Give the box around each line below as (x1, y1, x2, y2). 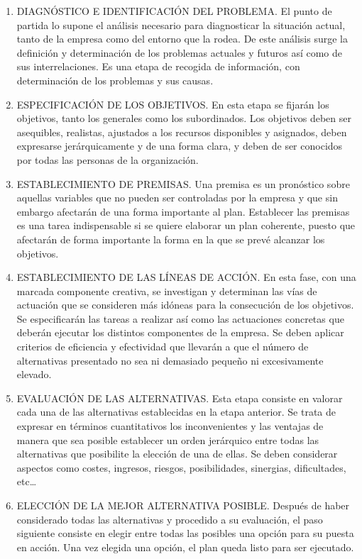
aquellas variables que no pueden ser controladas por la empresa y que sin (16, 190, 338, 205)
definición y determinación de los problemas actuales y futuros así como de (16, 45, 343, 60)
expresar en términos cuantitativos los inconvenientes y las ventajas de (16, 419, 324, 433)
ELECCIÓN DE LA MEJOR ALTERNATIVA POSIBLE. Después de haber (16, 498, 350, 512)
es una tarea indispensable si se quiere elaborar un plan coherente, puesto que (16, 218, 356, 233)
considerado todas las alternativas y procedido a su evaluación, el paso (16, 511, 323, 526)
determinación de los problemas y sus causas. (16, 72, 214, 87)
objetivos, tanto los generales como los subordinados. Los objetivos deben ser (16, 111, 351, 126)
